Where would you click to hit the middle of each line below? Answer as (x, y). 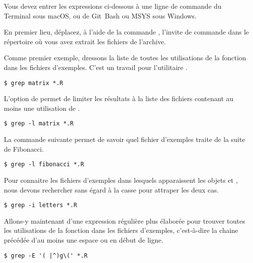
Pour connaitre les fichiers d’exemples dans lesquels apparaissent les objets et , (121, 180)
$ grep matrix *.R (34, 83)
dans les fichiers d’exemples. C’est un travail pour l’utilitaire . (96, 67)
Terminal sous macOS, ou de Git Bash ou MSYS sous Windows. (100, 15)
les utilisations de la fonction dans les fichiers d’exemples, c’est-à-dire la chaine (121, 230)
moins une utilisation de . (42, 108)
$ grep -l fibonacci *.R (44, 165)
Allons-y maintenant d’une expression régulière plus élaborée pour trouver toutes (125, 220)
